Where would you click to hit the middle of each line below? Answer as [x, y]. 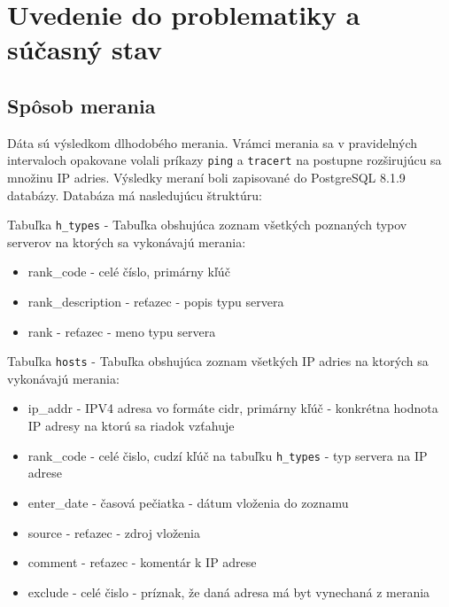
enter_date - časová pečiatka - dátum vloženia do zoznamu [188, 502]
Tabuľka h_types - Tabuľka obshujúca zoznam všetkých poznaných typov [207, 225]
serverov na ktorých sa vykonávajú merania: [127, 241]
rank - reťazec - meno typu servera [122, 331]
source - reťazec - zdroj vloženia [114, 532]
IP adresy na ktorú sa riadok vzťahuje [131, 426]
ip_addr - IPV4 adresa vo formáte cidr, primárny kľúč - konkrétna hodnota [233, 408]
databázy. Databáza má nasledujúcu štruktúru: [135, 195]
